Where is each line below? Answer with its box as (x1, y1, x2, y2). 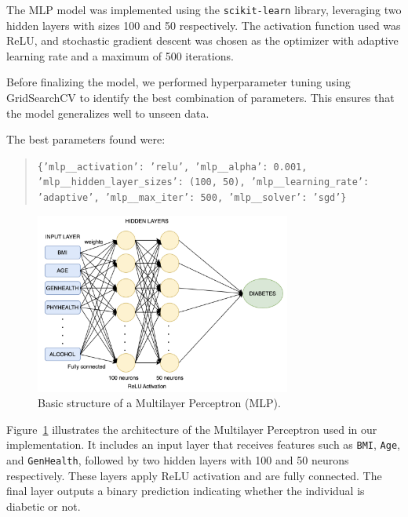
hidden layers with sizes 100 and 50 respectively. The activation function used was (6, 16, 401, 33)
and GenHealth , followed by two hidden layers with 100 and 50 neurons (6, 452, 349, 468)
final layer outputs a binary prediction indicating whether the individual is (6, 482, 365, 499)
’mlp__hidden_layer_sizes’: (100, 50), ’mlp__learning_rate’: (37, 177, 370, 188)
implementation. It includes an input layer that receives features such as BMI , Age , (6, 436, 400, 453)
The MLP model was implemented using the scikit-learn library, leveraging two (6, 2, 402, 17)
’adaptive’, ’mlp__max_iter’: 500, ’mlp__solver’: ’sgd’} (37, 192, 347, 204)
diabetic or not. (6, 497, 81, 514)
